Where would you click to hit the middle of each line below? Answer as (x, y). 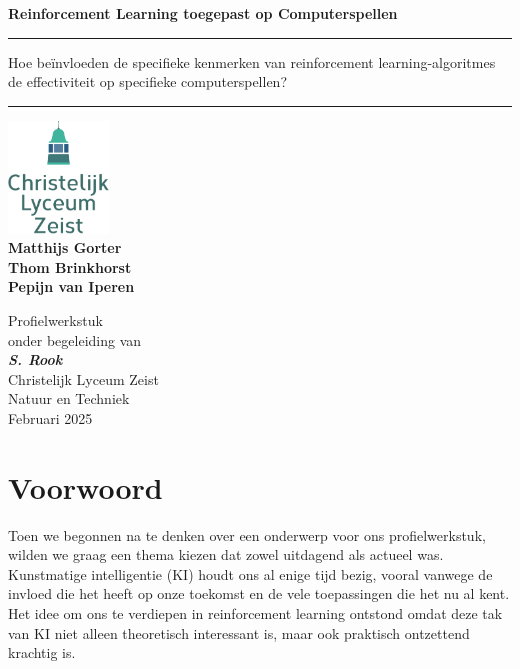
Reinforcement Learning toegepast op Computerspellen (203, 13)
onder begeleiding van (75, 339)
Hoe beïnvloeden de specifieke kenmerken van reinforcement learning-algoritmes (252, 61)
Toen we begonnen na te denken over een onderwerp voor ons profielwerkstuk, (247, 534)
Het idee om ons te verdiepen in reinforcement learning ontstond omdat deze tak (255, 612)
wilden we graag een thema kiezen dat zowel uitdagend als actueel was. (226, 554)
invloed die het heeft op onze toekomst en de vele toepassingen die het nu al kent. (259, 593)
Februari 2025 (50, 417)
